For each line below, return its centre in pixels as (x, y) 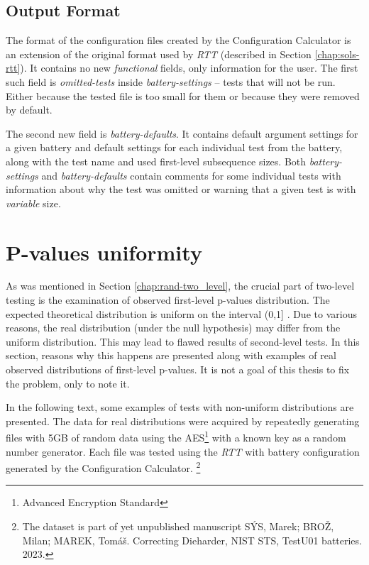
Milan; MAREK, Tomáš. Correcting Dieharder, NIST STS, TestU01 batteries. (192, 540)
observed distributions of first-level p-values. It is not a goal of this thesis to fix (178, 369)
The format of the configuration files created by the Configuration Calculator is (178, 40)
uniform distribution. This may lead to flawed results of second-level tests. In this (183, 341)
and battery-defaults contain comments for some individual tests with (191, 175)
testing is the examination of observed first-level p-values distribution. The (168, 300)
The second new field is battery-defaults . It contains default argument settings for (182, 133)
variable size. (33, 203)
